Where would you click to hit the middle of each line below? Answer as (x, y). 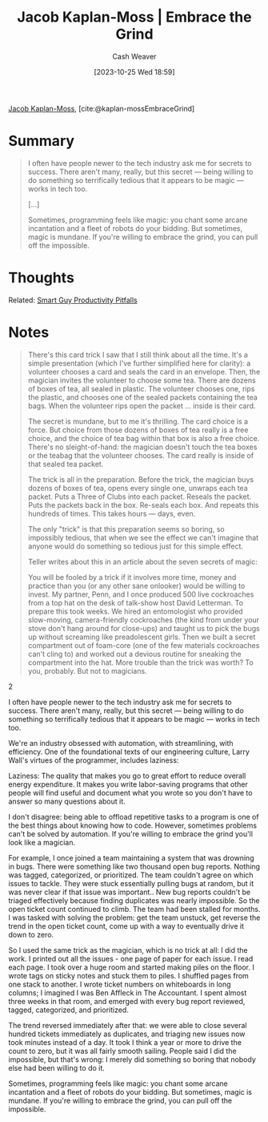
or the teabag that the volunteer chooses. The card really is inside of (141, 455)
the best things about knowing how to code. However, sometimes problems (133, 825)
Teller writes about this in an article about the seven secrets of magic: (142, 561)
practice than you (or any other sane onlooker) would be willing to (136, 585)
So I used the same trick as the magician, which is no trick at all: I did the (128, 950)
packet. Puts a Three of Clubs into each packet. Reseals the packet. (140, 496)
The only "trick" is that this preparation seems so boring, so (126, 529)
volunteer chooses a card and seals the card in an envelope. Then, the (144, 371)
